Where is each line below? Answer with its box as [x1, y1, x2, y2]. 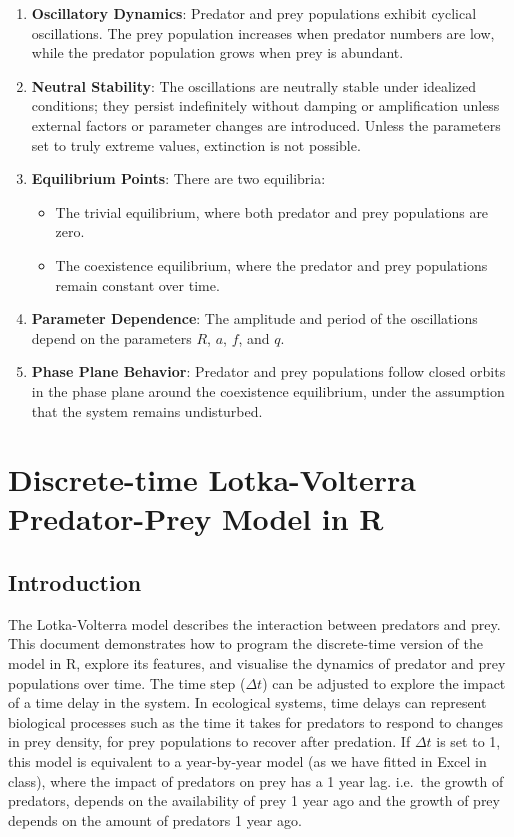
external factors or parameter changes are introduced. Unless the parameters [31, 114, 501, 135]
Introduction [8, 567, 142, 598]
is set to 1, [436, 731, 501, 752]
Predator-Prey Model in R [8, 498, 384, 539]
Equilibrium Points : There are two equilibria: [31, 168, 326, 189]
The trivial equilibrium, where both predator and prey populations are [55, 201, 489, 222]
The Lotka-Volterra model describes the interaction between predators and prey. [8, 613, 501, 634]
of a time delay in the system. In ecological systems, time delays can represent [8, 692, 487, 713]
